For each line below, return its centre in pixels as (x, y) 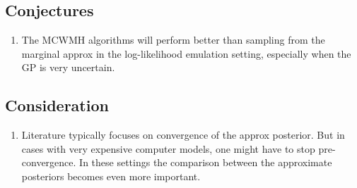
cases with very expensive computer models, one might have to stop (168, 148)
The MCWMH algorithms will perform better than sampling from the (173, 40)
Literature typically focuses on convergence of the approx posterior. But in (183, 135)
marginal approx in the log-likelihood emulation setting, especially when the (186, 53)
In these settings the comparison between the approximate (206, 162)
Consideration (57, 105)
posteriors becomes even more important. (111, 176)
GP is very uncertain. (68, 67)
